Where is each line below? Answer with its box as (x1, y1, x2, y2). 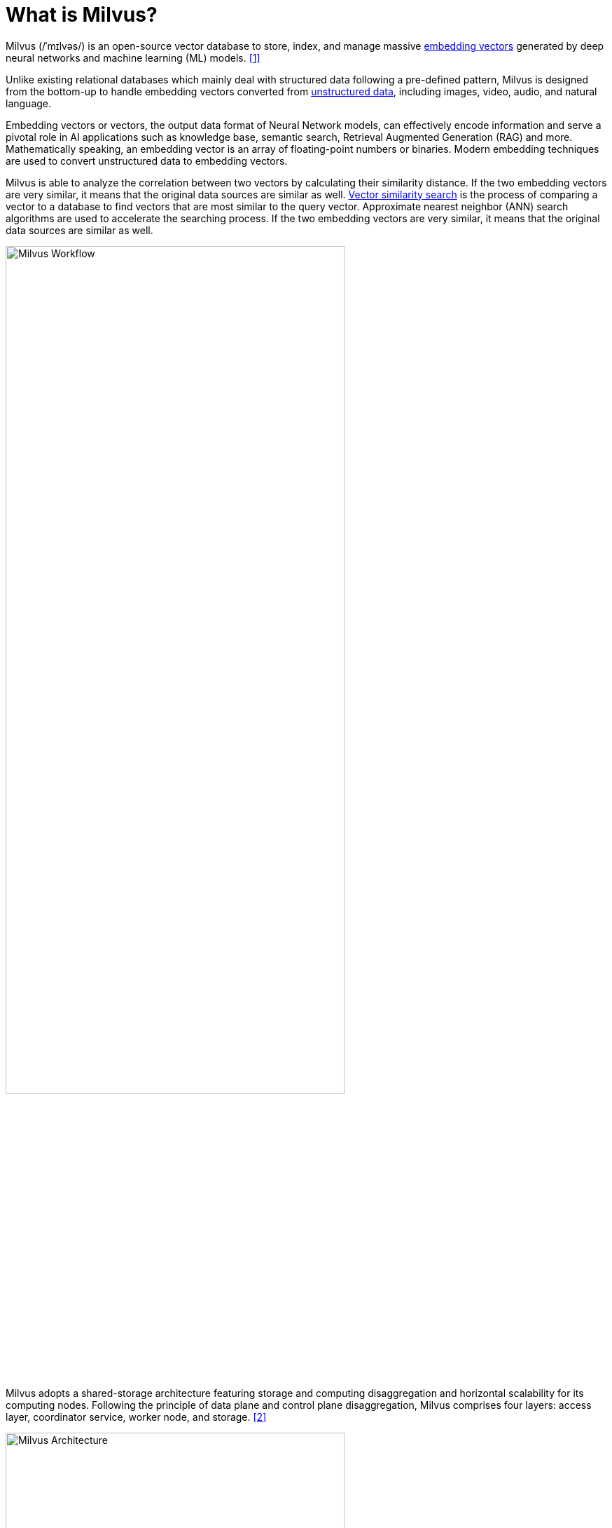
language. (6, 97, 52, 109)
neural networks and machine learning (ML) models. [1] (6, 51, 260, 64)
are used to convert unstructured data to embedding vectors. (6, 154, 288, 167)
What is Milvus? (6, 3, 158, 27)
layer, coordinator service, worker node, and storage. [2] (6, 1410, 267, 1423)
